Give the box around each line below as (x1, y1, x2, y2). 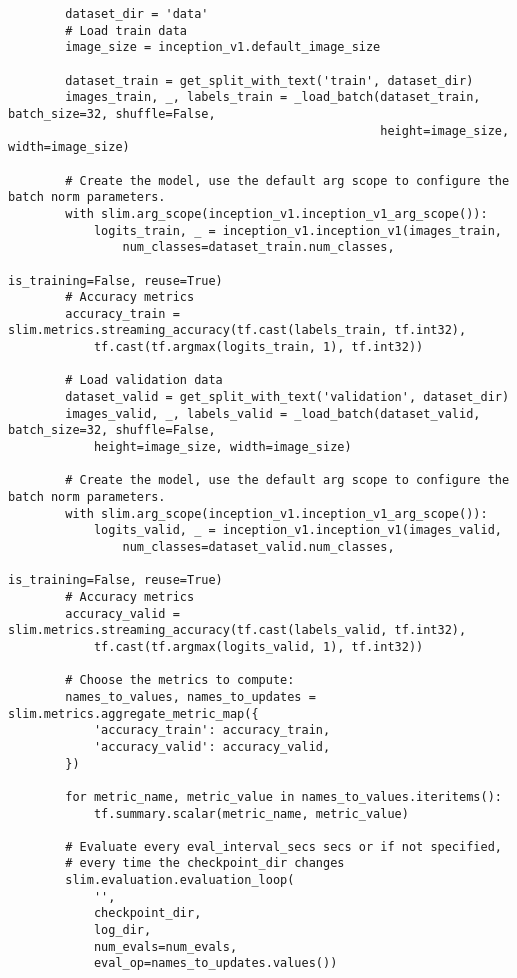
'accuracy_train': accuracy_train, (93, 723, 331, 738)
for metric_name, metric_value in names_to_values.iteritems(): (65, 789, 502, 804)
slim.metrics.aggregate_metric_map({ (8, 706, 259, 721)
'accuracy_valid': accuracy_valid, (93, 739, 331, 754)
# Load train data (65, 23, 187, 38)
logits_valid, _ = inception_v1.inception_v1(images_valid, (93, 523, 502, 538)
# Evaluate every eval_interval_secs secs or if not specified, (65, 839, 502, 854)
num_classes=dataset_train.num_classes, (122, 240, 395, 255)
